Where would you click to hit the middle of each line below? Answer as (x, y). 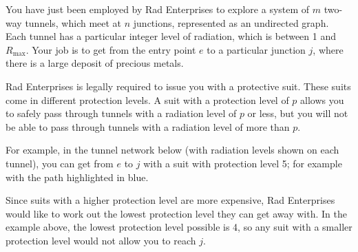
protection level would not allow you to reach (101, 240)
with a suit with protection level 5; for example (243, 163)
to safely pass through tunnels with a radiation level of (121, 113)
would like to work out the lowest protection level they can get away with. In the (176, 213)
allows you (322, 99)
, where (328, 49)
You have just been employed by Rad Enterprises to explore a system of (158, 9)
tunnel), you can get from (60, 163)
